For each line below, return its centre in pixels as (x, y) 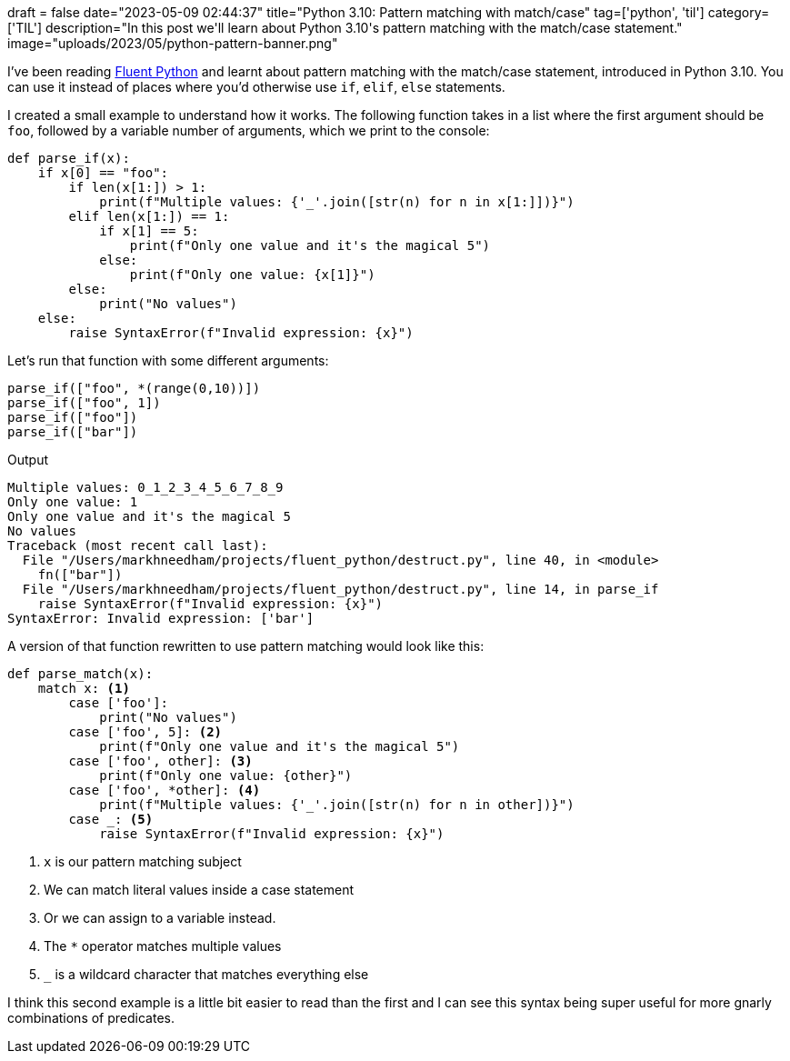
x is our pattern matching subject (143, 861)
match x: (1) (84, 688)
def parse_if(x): (69, 158)
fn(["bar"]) (80, 575)
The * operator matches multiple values (163, 946)
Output (28, 460)
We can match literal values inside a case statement (199, 890)
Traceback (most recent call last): (138, 546)
